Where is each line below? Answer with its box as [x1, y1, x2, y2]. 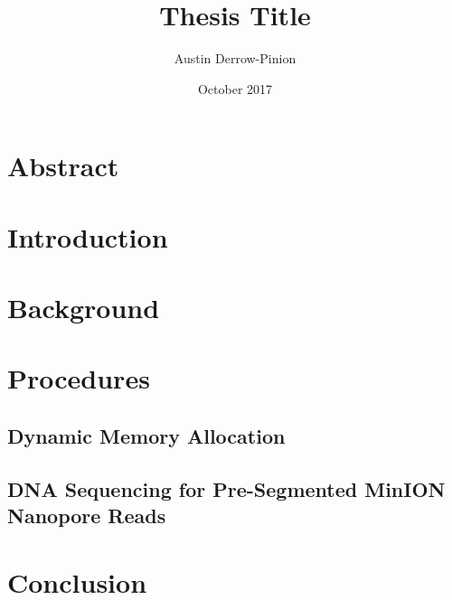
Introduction [7, 218, 168, 255]
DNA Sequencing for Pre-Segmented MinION [7, 474, 446, 502]
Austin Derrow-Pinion [174, 49, 297, 68]
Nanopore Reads [7, 502, 166, 530]
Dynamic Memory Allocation [7, 422, 286, 450]
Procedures [7, 360, 150, 397]
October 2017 [197, 79, 273, 98]
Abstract [7, 147, 119, 184]
